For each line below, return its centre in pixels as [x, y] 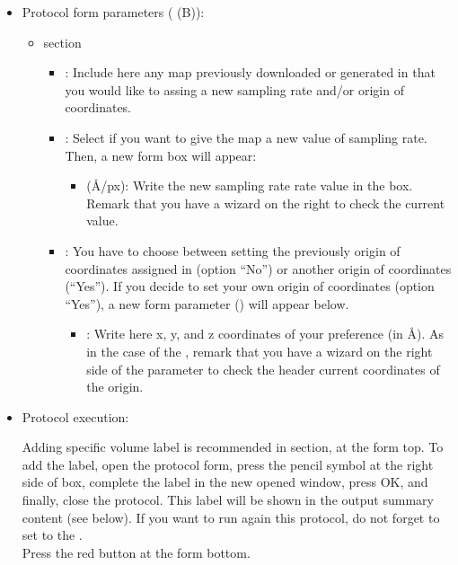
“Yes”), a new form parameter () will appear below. [207, 303]
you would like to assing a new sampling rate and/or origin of [234, 89]
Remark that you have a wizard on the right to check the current [266, 203]
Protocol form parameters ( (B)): [113, 12]
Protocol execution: [75, 416]
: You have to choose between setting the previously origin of [233, 250]
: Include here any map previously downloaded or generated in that [250, 72]
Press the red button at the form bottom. [136, 552]
